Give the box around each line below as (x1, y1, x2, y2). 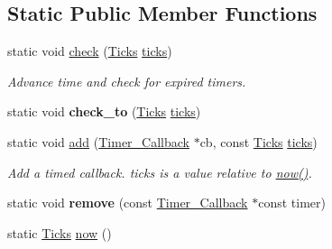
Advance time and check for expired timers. (7, 71, 246, 90)
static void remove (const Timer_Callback (7, 193, 248, 212)
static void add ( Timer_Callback (7, 132, 189, 151)
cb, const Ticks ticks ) (199, 132, 318, 151)
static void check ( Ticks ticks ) (7, 41, 172, 60)
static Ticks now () (7, 223, 112, 242)
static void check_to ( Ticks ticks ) (7, 102, 201, 121)
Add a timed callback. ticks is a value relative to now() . (7, 162, 312, 181)
